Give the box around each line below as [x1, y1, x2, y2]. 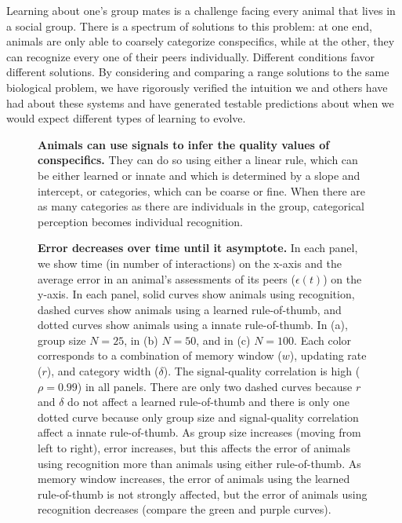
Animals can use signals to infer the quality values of [38, 136, 330, 152]
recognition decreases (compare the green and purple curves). [38, 501, 331, 518]
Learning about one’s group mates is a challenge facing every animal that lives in [6, 2, 396, 18]
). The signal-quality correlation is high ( [163, 363, 360, 379]
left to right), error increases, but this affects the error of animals [38, 440, 350, 456]
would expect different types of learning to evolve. [6, 110, 246, 126]
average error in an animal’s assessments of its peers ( [38, 270, 295, 287]
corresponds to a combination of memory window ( [38, 347, 282, 364]
